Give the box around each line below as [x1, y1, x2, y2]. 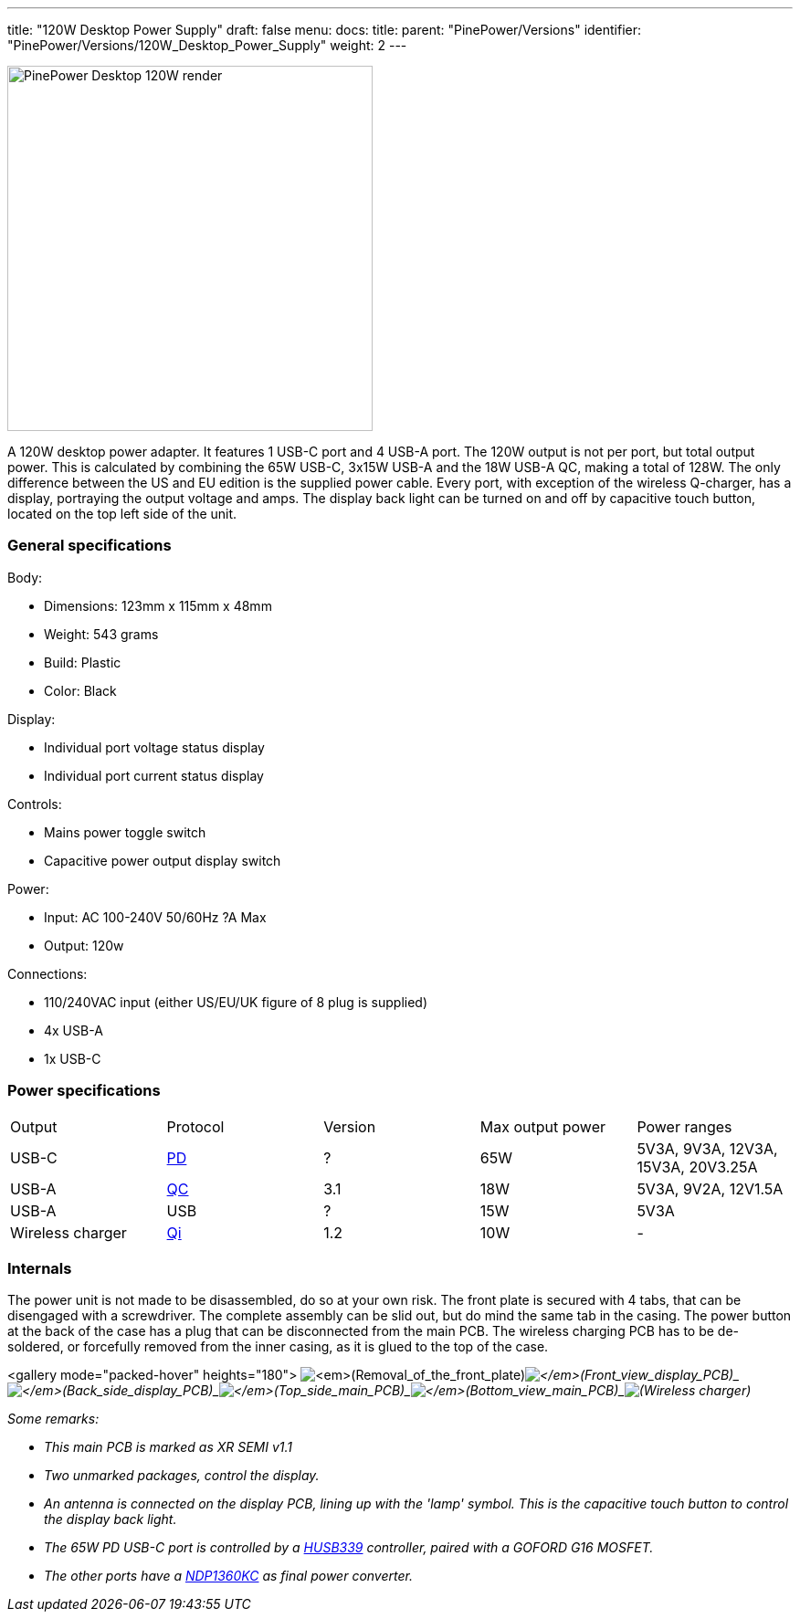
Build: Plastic [44, 654, 121, 670]
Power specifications [7, 1081, 161, 1100]
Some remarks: [7, 1411, 100, 1427]
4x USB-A [44, 1022, 103, 1038]
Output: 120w [44, 937, 124, 953]
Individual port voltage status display [44, 739, 265, 755]
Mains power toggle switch [44, 824, 206, 840]
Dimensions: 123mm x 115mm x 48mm [44, 597, 272, 614]
